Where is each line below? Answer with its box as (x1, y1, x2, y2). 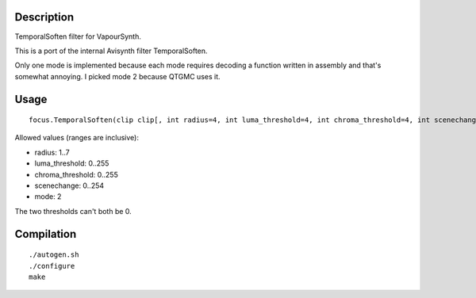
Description (14, 10, 75, 24)
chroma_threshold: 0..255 (34, 170, 118, 179)
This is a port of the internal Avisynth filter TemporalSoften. (14, 46, 208, 55)
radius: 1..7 (34, 147, 71, 157)
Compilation (14, 227, 77, 241)
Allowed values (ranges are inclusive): (14, 133, 139, 143)
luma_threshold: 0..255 (34, 159, 109, 168)
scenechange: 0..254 (34, 181, 105, 190)
